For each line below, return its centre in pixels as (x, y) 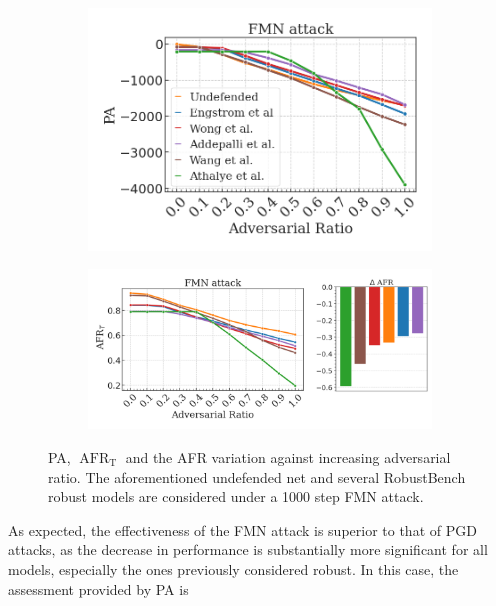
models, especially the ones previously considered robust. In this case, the (233, 568)
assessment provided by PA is (98, 588)
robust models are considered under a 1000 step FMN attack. (236, 496)
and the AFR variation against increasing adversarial (288, 456)
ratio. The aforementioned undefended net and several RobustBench (257, 476)
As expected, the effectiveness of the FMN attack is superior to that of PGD (242, 529)
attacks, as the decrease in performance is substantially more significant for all (248, 549)
